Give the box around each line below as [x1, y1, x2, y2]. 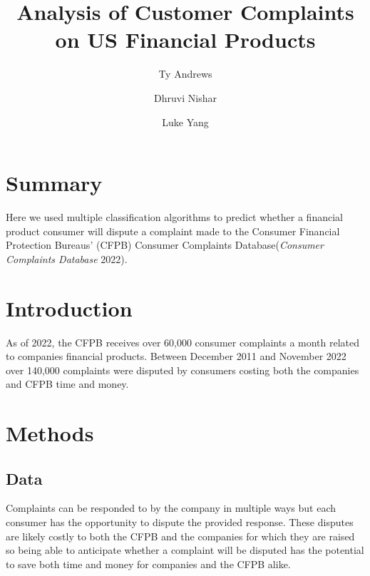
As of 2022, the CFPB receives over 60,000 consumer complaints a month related [6, 334, 360, 349]
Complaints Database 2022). [6, 251, 128, 266]
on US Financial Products [55, 25, 316, 54]
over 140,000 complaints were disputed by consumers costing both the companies [6, 362, 359, 377]
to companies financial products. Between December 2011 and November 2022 [6, 349, 346, 364]
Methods [6, 418, 94, 448]
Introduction [6, 293, 133, 322]
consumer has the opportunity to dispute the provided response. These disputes [6, 515, 354, 530]
